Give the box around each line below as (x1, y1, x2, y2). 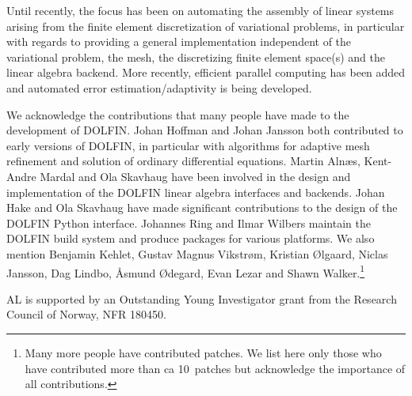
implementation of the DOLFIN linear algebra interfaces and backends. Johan (6, 183, 385, 200)
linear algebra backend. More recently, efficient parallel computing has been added (6, 64, 406, 81)
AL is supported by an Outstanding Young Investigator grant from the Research (6, 290, 397, 307)
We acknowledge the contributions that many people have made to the (6, 106, 349, 123)
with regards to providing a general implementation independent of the (6, 33, 352, 50)
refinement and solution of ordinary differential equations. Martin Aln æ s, (6, 153, 360, 169)
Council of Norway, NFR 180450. (6, 306, 166, 322)
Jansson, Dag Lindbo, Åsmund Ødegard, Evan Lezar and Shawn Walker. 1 (6, 262, 365, 281)
